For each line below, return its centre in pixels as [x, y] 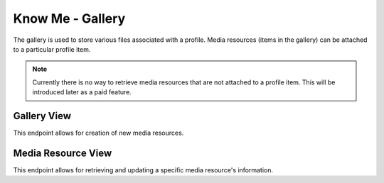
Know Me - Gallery [69, 18]
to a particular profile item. [52, 49]
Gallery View [42, 116]
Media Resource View [63, 153]
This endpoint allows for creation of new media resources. [98, 133]
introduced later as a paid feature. [82, 92]
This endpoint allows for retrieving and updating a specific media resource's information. [143, 170]
